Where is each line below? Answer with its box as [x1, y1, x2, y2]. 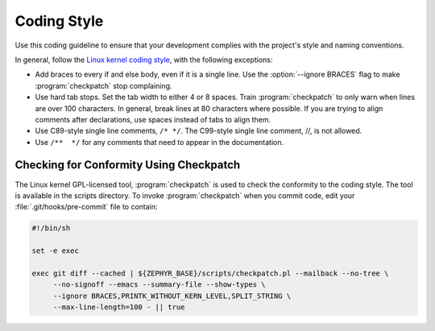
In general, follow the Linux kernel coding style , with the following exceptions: [14, 55, 273, 64]
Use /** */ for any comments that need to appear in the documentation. [35, 137, 284, 147]
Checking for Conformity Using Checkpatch [14, 158, 241, 172]
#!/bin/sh [31, 224, 71, 233]
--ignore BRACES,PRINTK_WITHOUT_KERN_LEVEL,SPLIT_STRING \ [52, 291, 292, 300]
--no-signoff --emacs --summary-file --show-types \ [52, 280, 266, 289]
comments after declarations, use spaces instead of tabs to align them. [35, 114, 271, 124]
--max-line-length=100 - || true [52, 303, 185, 312]
